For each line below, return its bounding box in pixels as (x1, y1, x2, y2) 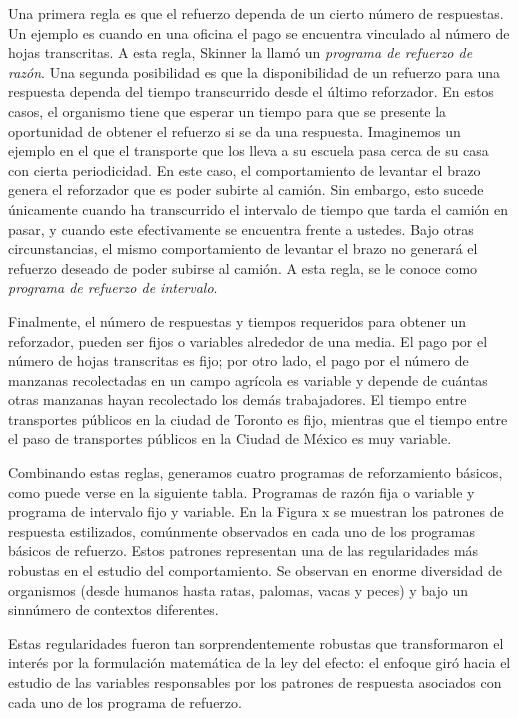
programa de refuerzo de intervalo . (8, 277, 218, 298)
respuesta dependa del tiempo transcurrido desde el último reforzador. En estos (8, 81, 494, 102)
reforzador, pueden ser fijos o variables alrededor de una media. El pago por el (8, 330, 488, 351)
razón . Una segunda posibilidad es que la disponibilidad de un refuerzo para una (8, 61, 501, 82)
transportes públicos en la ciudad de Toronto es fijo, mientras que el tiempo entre (8, 408, 508, 429)
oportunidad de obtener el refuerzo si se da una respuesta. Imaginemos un (8, 120, 461, 141)
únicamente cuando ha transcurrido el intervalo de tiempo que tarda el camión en (8, 198, 508, 219)
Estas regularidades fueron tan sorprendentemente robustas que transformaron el (8, 632, 504, 653)
